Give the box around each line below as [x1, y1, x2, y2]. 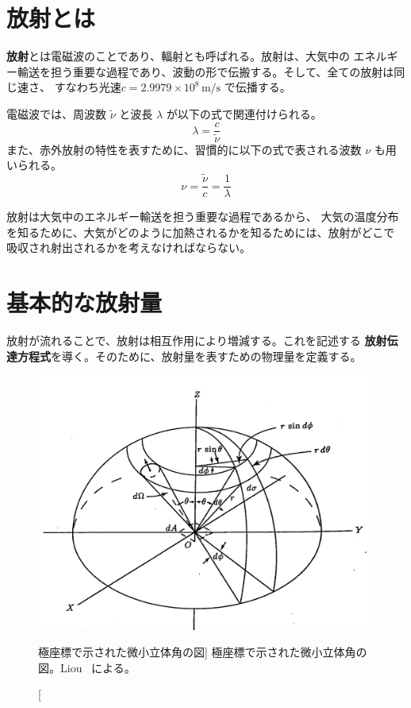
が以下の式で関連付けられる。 [166, 105, 322, 122]
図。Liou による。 [38, 659, 136, 675]
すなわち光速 [54, 79, 121, 95]
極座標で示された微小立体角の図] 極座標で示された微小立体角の [38, 644, 367, 660]
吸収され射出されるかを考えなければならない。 [6, 239, 251, 256]
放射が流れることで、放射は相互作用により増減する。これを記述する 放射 [6, 332, 387, 348]
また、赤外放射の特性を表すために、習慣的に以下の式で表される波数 [6, 141, 362, 157]
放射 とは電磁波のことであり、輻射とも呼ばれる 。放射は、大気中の [6, 48, 350, 64]
